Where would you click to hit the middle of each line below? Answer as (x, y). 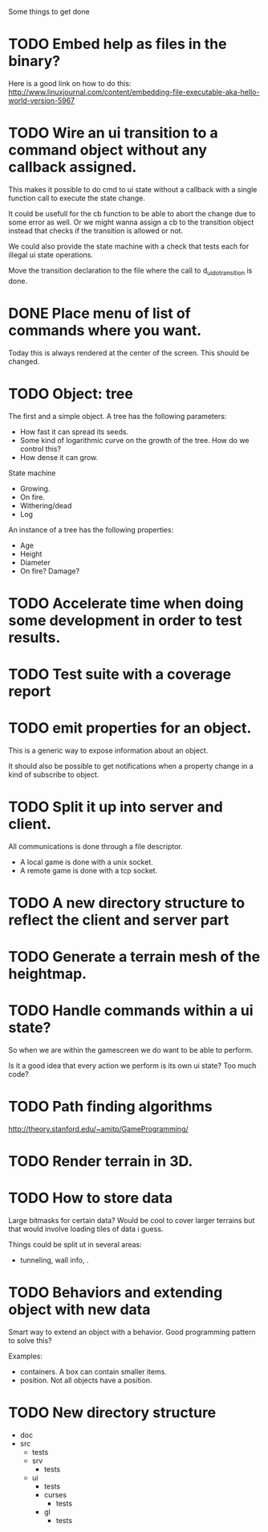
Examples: (25, 1356)
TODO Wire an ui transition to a (113, 133)
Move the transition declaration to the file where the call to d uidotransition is (130, 271)
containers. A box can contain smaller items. (93, 1372)
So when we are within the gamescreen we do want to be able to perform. (131, 1050)
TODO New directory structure (112, 1413)
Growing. (35, 488)
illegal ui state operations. (51, 255)
